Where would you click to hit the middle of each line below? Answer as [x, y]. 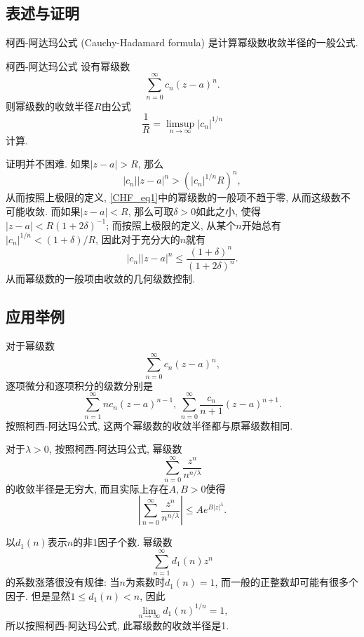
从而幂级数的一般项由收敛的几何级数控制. [100, 279]
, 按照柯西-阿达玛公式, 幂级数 [115, 449]
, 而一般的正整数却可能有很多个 [287, 582]
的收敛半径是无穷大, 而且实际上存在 [87, 488]
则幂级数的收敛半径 [50, 105]
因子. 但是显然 [38, 595]
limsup [180, 124]
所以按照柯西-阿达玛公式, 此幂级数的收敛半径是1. [117, 625]
